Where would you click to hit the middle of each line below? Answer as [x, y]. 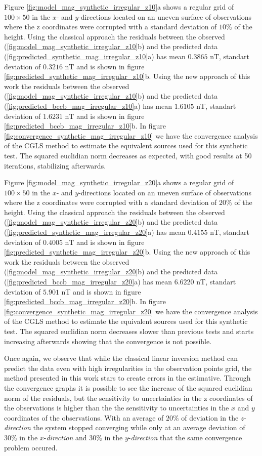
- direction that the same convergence [185, 437]
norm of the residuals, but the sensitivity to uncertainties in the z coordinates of [128, 398]
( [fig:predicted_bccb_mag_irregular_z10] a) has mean [88, 106]
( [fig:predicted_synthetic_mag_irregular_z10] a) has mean [95, 56]
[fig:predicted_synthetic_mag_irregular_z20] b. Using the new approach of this [127, 252]
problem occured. [31, 447]
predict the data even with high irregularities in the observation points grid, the [128, 368]
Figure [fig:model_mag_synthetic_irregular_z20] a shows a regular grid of [119, 182]
